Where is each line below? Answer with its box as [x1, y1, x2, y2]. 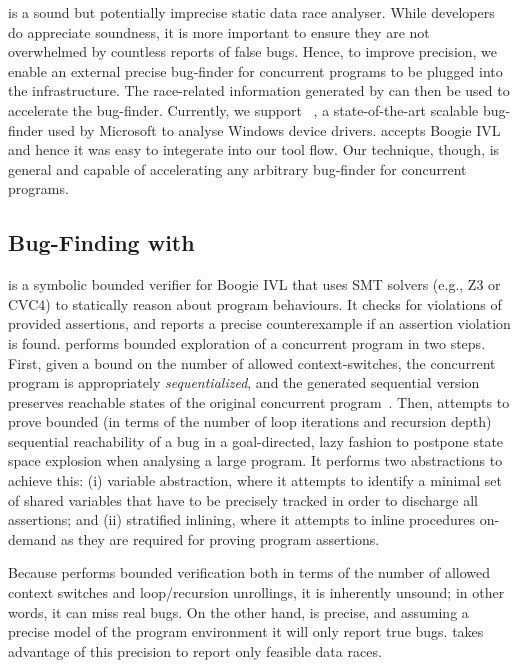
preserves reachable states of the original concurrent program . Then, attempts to [8, 391, 510, 412]
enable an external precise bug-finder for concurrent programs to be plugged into [8, 60, 503, 81]
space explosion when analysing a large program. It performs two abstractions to [8, 450, 503, 471]
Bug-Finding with [8, 227, 195, 258]
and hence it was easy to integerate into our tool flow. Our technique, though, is [8, 139, 500, 160]
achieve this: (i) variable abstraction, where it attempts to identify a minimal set [8, 470, 502, 491]
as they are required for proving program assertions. [60, 528, 380, 549]
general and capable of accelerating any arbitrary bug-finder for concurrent [8, 158, 467, 179]
